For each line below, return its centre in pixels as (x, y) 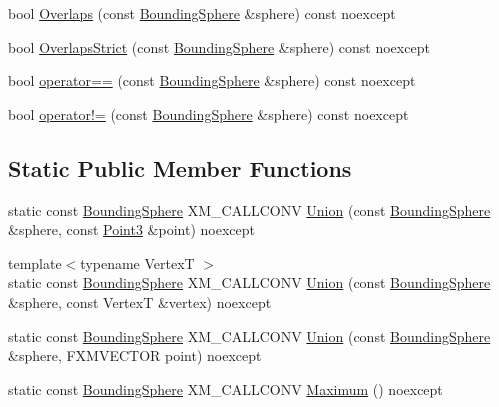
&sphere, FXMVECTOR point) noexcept (135, 355)
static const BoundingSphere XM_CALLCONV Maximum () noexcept (225, 388)
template (35, 262)
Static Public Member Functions (180, 167)
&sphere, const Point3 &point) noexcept (131, 229)
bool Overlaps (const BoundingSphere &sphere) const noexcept (202, 13)
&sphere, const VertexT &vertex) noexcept (140, 301)
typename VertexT (137, 262)
